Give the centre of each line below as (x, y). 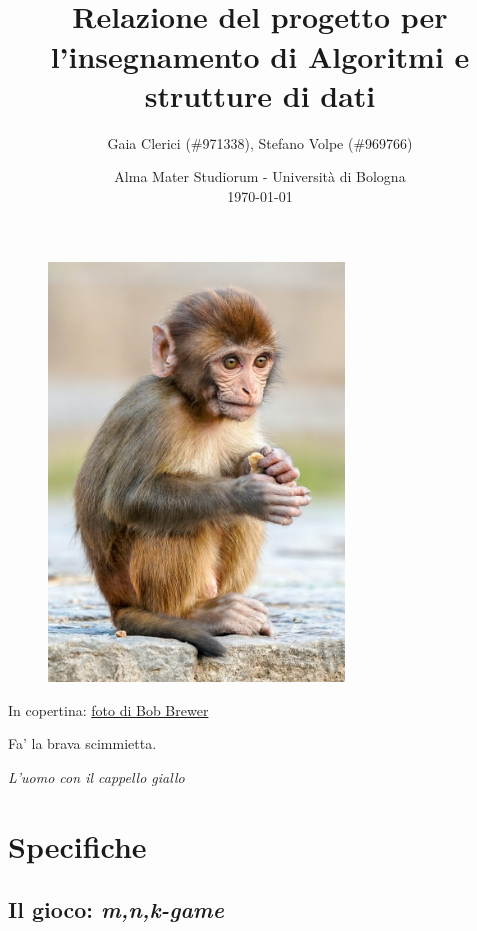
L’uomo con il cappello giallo (96, 777)
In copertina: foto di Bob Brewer (108, 709)
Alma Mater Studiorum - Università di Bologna (260, 176)
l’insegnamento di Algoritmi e (260, 55)
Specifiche (77, 845)
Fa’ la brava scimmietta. (82, 743)
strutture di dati (260, 94)
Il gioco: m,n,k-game (116, 909)
